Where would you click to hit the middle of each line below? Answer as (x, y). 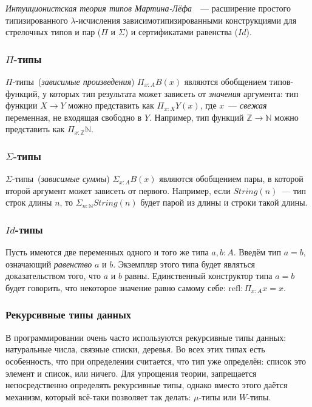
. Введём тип (257, 252)
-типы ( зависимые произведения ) (73, 81)
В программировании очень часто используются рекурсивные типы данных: (146, 337)
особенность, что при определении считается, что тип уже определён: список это (156, 361)
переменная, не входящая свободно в (74, 117)
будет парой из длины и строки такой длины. (224, 202)
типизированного (37, 20)
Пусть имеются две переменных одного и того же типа (107, 252)
